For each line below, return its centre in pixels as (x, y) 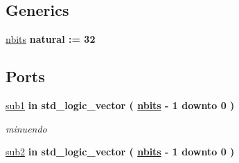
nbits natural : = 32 (51, 39)
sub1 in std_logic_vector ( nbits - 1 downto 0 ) (120, 105)
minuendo (26, 128)
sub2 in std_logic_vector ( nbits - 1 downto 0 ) (120, 152)
